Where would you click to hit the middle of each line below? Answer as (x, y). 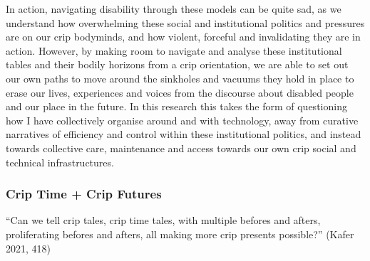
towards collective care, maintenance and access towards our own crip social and (181, 148)
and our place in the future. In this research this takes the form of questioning (176, 106)
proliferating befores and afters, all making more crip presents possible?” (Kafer (180, 234)
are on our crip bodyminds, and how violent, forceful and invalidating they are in (183, 37)
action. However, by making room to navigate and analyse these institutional (174, 50)
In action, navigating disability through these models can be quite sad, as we (174, 9)
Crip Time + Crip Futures (84, 194)
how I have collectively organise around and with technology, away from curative (182, 120)
